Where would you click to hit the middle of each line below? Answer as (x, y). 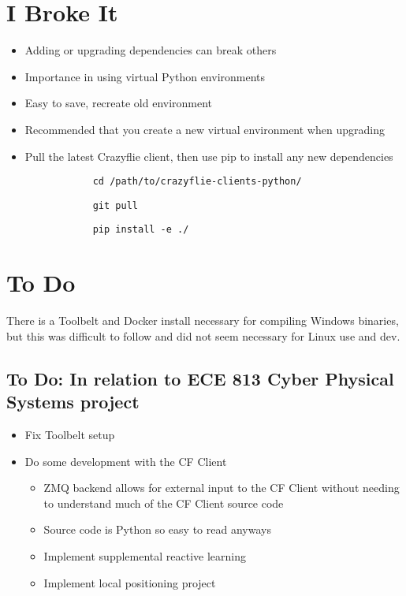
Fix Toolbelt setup (70, 434)
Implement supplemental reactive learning (145, 555)
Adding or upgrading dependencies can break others (151, 50)
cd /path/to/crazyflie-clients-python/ (197, 182)
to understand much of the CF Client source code (164, 503)
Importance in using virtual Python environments (145, 76)
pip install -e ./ (141, 230)
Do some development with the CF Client (126, 461)
